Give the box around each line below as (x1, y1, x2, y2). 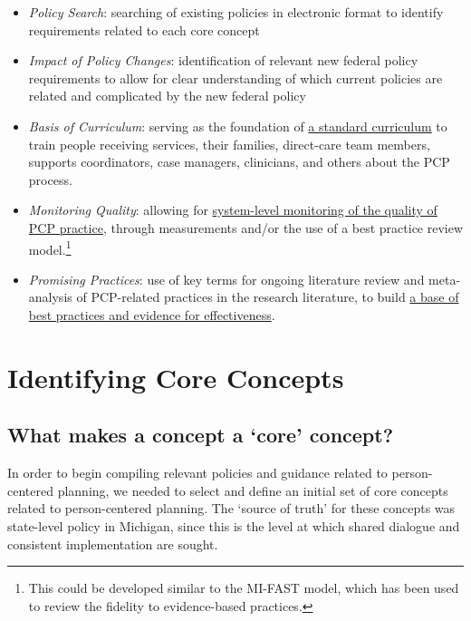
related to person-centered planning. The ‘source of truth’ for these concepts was (7, 499, 456, 518)
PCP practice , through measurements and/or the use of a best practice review (28, 218, 464, 237)
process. (28, 170, 72, 189)
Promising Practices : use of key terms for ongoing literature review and (28, 269, 425, 288)
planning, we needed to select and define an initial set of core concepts (57, 480, 448, 500)
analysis (28, 287, 72, 306)
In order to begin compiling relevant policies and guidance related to (7, 463, 388, 482)
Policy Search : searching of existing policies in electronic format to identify (28, 3, 444, 21)
